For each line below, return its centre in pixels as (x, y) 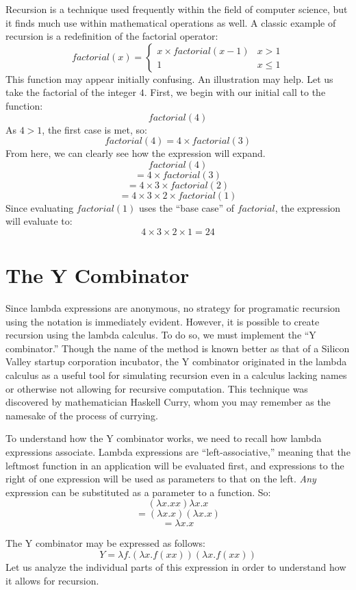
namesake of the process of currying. (82, 415)
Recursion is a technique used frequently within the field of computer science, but (177, 9)
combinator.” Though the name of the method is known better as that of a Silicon (178, 348)
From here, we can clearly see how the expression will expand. (136, 153)
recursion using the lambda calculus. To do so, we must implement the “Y (161, 335)
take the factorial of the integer (71, 92)
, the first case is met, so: (94, 129)
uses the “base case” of (187, 207)
